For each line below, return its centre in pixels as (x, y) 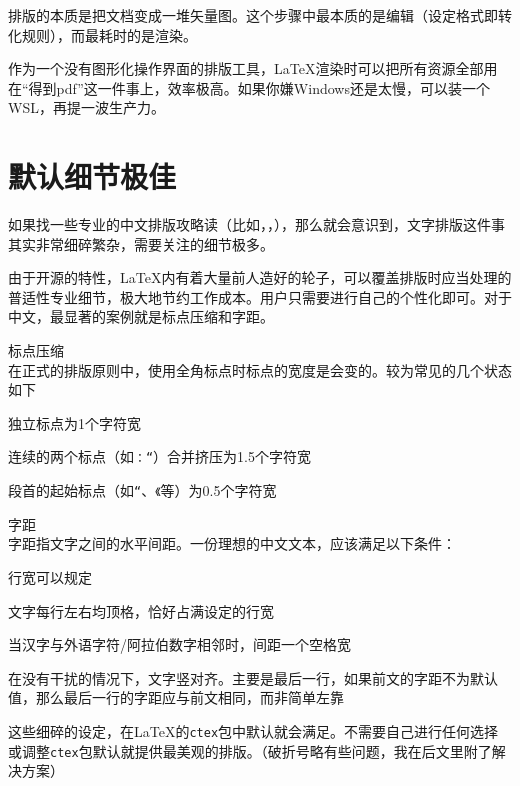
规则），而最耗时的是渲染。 (109, 34)
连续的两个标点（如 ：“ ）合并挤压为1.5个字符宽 (159, 456)
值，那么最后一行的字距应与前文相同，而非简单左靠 (176, 697)
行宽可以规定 (50, 576)
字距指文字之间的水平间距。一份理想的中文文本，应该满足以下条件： (232, 543)
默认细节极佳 (92, 176)
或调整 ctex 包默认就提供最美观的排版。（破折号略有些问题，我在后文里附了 (250, 750)
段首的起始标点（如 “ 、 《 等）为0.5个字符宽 (142, 490)
